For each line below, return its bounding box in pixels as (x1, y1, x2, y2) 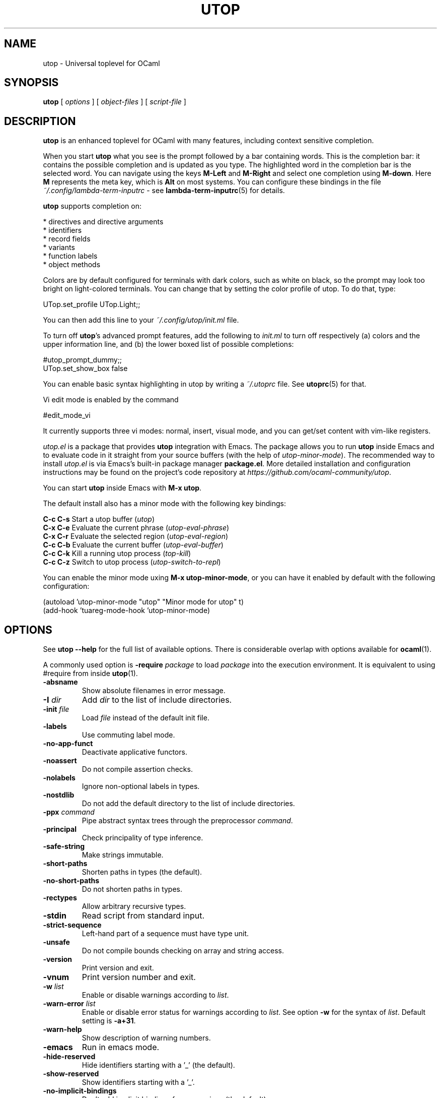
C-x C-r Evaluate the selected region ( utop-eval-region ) (43, 532, 229, 541)
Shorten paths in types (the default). (82, 868, 202, 877)
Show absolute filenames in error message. (82, 686, 226, 695)
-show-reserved (43, 1069, 99, 1078)
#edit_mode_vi (43, 411, 91, 420)
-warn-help (43, 1025, 82, 1034)
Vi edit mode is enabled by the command (43, 395, 179, 404)
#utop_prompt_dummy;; (43, 355, 122, 364)
